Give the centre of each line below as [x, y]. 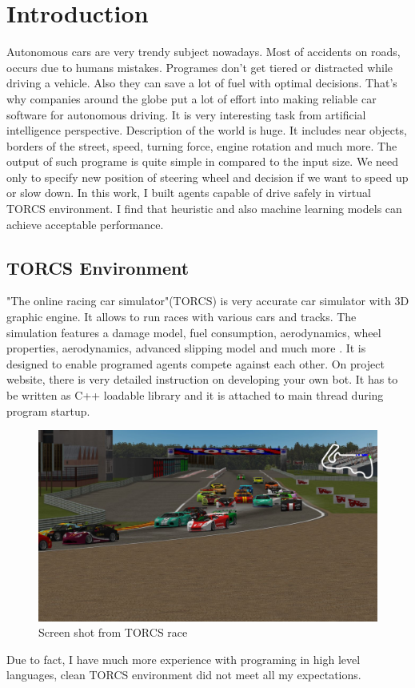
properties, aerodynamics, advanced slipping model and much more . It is [186, 348]
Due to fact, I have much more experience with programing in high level [184, 659]
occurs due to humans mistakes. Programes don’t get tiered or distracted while [200, 67]
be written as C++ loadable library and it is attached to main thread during [195, 395]
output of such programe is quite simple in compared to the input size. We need [203, 161]
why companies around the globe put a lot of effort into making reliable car [192, 98]
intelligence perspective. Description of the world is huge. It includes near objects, [207, 130]
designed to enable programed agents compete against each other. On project [196, 363]
